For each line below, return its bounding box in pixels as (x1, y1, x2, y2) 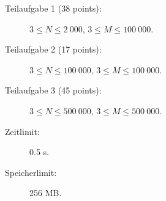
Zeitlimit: (5, 125, 40, 137)
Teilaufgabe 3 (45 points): (5, 84, 102, 97)
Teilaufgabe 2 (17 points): (5, 43, 102, 56)
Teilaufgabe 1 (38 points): (5, 2, 102, 14)
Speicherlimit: (5, 166, 57, 178)
